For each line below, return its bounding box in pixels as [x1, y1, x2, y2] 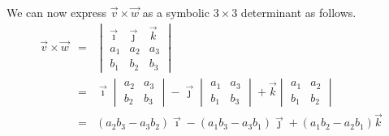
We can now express [6, 4, 107, 20]
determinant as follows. [240, 4, 357, 20]
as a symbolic [142, 4, 210, 20]
